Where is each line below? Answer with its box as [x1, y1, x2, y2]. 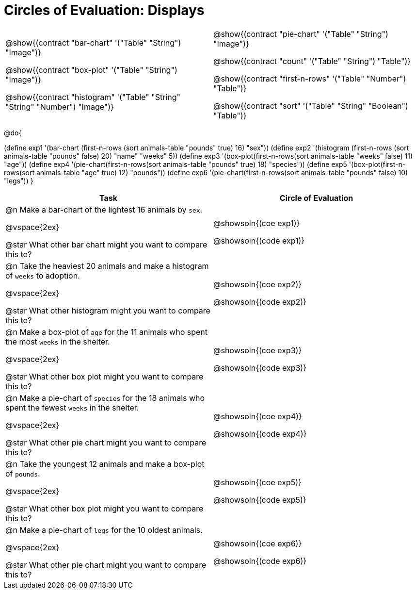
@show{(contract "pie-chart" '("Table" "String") [213, 29, 388, 39]
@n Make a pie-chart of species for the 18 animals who [5, 393, 205, 403]
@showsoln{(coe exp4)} [213, 411, 302, 421]
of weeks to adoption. [5, 270, 80, 280]
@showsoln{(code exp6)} [213, 556, 307, 566]
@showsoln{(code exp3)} [213, 362, 306, 373]
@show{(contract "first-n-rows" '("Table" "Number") [213, 73, 406, 83]
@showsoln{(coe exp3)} [213, 345, 302, 355]
